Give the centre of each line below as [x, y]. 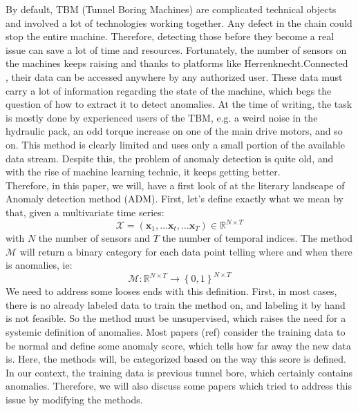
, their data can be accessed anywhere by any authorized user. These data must [174, 76]
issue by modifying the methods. [74, 400]
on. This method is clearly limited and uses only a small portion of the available [175, 144]
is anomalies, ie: [39, 265]
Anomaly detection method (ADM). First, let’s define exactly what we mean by [175, 199]
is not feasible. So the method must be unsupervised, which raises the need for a [176, 318]
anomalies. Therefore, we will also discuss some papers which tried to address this [179, 386]
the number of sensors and [94, 238]
